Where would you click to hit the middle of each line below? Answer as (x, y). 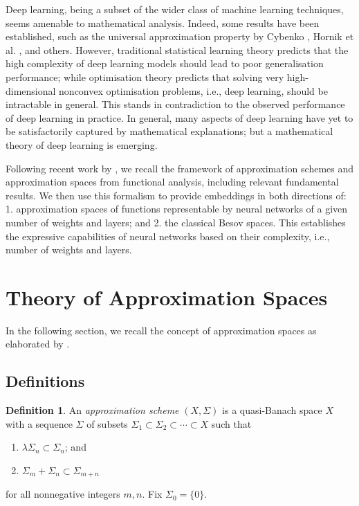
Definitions (45, 381)
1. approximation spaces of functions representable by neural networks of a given (177, 209)
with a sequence (39, 423)
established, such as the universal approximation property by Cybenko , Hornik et (180, 36)
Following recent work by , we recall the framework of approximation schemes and (180, 168)
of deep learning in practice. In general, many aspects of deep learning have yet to (179, 117)
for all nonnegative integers (63, 494)
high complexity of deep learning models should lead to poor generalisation (165, 63)
